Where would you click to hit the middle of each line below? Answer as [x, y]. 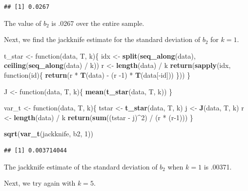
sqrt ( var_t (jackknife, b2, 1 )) [49, 134]
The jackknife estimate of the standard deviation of [81, 166]
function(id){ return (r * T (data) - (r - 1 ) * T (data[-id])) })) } [97, 74]
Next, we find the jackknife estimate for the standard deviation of [102, 39]
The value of [23, 23]
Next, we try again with [40, 183]
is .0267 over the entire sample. [98, 23]
